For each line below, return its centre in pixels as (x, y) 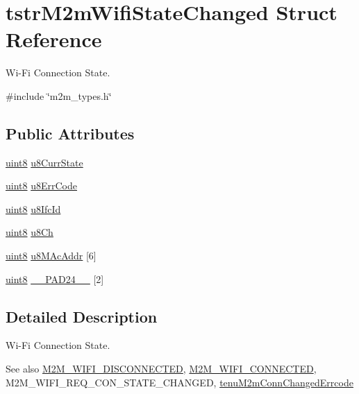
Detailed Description (82, 316)
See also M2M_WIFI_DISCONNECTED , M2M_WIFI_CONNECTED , (161, 369)
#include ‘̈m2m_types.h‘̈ (59, 95)
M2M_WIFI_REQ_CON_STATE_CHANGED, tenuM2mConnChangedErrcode (179, 382)
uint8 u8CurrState (44, 162)
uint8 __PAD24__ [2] (55, 279)
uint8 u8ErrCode (41, 186)
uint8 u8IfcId (33, 208)
